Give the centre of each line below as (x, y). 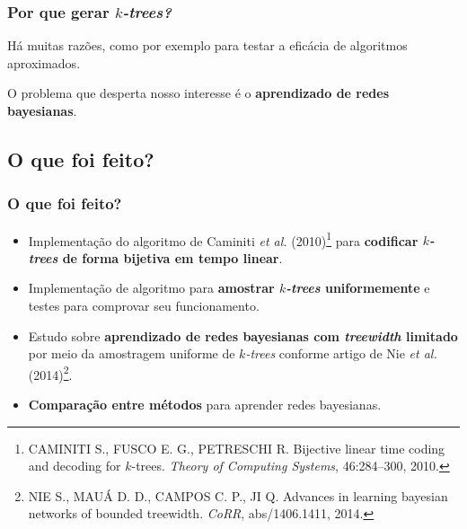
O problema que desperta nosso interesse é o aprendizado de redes (198, 93)
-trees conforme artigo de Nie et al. (341, 353)
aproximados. (44, 62)
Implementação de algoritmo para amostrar (151, 288)
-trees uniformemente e (358, 288)
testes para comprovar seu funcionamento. (144, 306)
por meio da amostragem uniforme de (132, 353)
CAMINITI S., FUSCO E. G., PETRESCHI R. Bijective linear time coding (237, 448)
